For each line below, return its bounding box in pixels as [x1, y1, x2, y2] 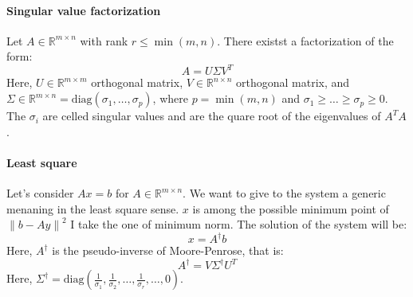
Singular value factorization [6, 2, 161, 18]
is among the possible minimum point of [192, 200, 389, 217]
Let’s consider [6, 185, 74, 201]
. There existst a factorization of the [217, 32, 394, 49]
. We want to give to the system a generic [183, 185, 386, 201]
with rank [80, 32, 128, 49]
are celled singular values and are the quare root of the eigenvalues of [42, 107, 381, 124]
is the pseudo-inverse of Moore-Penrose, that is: [52, 242, 284, 259]
